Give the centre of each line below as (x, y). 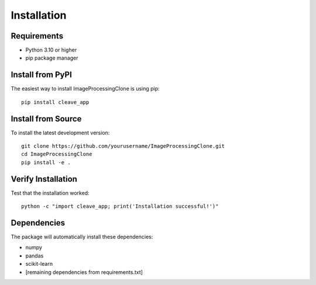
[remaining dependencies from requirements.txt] (84, 272)
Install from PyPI (42, 75)
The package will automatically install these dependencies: (82, 237)
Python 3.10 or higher (51, 50)
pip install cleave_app (55, 102)
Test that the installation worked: (50, 193)
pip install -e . (46, 162)
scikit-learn (39, 264)
